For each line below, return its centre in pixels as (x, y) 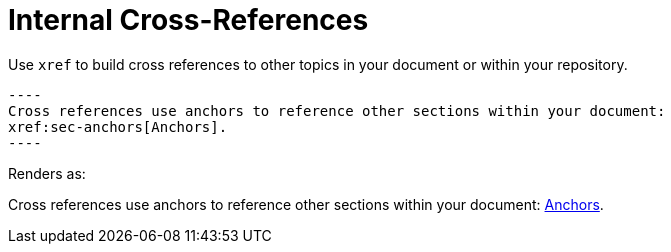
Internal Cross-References (188, 20)
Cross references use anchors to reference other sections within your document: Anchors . (306, 204)
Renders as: (47, 173)
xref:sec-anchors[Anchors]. (118, 126)
